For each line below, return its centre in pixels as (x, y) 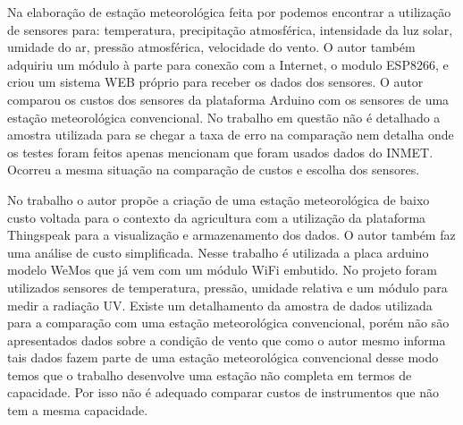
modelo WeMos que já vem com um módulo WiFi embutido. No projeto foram (223, 270)
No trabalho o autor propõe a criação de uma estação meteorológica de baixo (219, 199)
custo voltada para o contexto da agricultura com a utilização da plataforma (217, 217)
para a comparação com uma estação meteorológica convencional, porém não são (228, 323)
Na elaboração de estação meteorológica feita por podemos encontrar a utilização (229, 12)
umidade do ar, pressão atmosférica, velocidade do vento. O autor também (211, 47)
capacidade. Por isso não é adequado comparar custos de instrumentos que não (223, 392)
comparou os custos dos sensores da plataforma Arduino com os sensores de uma (228, 99)
